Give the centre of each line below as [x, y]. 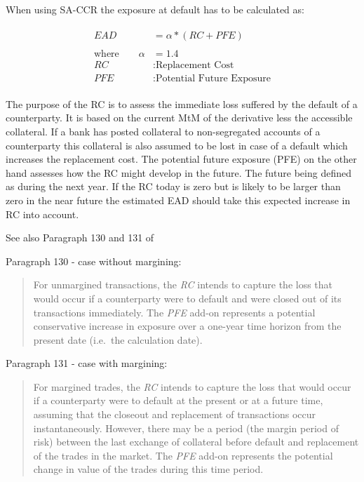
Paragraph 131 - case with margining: [87, 363]
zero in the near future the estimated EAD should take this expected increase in [178, 200]
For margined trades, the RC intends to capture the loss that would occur [192, 386]
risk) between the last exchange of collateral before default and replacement [196, 442]
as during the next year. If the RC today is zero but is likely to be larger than [173, 186]
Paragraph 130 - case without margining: [94, 261]
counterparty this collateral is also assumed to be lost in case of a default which [177, 145]
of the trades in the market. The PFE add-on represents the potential [183, 455]
